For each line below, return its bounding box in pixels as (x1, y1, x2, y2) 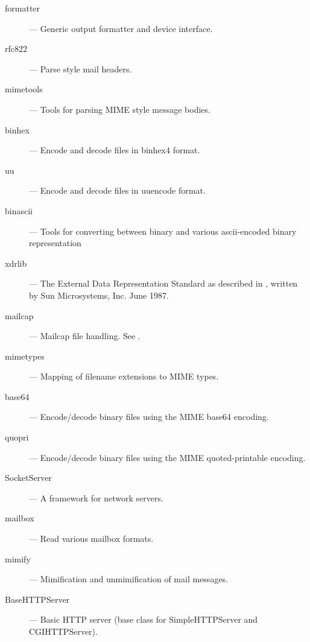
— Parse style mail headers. (29, 62, 132, 75)
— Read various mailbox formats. (29, 532, 154, 545)
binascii (5, 204, 33, 217)
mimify (5, 552, 31, 565)
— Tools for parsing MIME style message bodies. (29, 103, 210, 115)
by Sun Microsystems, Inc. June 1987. (29, 288, 169, 301)
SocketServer (5, 471, 52, 484)
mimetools (5, 83, 43, 95)
